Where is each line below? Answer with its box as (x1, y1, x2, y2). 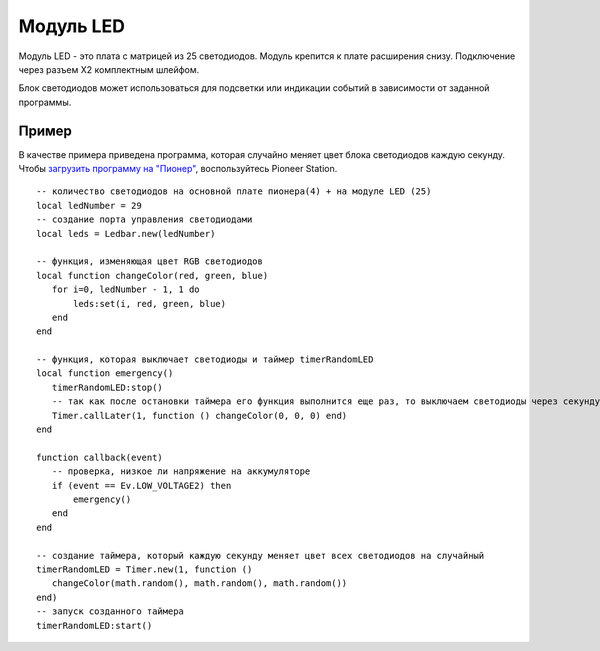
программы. (18, 96, 72, 108)
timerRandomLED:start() (36, 620, 153, 631)
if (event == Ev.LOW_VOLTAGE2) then (51, 480, 232, 491)
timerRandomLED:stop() (51, 381, 164, 393)
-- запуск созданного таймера (36, 606, 185, 617)
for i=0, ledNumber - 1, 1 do (51, 284, 200, 295)
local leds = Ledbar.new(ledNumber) (36, 228, 216, 239)
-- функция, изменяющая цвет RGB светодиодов (36, 256, 264, 267)
